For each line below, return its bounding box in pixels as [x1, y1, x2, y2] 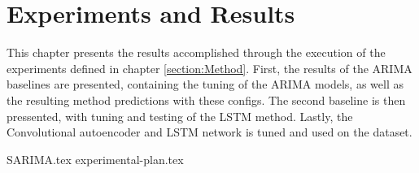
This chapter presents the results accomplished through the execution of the [7, 44, 386, 61]
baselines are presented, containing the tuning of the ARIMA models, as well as [7, 76, 404, 93]
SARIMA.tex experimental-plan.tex [7, 150, 184, 167]
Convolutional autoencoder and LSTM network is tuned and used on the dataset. [7, 123, 412, 141]
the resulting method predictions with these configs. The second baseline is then [7, 91, 406, 108]
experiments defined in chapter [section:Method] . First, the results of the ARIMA [7, 59, 412, 76]
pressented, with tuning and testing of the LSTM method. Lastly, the [7, 107, 353, 124]
